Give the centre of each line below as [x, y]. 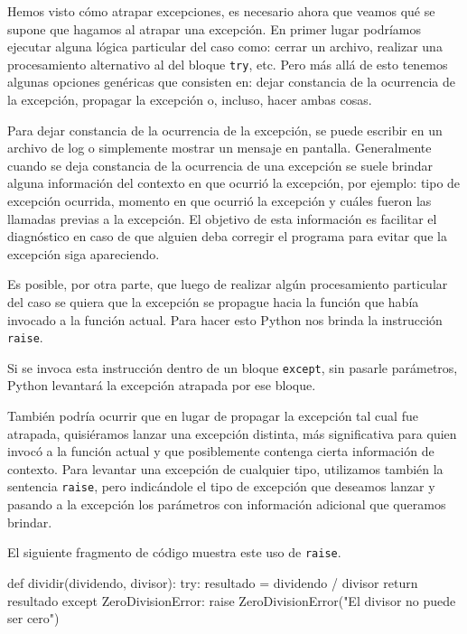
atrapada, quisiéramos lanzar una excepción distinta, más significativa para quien [232, 433]
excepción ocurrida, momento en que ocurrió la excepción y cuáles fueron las [219, 200]
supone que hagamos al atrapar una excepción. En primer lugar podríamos [215, 28]
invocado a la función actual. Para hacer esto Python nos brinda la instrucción [225, 319]
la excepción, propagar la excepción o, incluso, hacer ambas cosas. [190, 100]
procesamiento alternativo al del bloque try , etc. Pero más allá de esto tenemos [228, 64]
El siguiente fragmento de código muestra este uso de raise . [174, 552]
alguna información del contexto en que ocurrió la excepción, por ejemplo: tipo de [234, 183]
